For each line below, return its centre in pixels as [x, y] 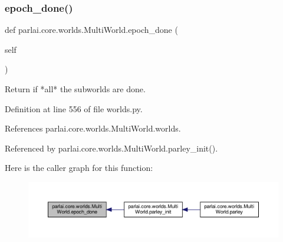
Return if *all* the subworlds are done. [75, 89]
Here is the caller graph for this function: [79, 168]
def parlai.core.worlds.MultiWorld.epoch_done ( [91, 30]
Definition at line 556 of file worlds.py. [74, 108]
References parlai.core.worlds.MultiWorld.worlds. [93, 128]
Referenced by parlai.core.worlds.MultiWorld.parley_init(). [111, 148]
